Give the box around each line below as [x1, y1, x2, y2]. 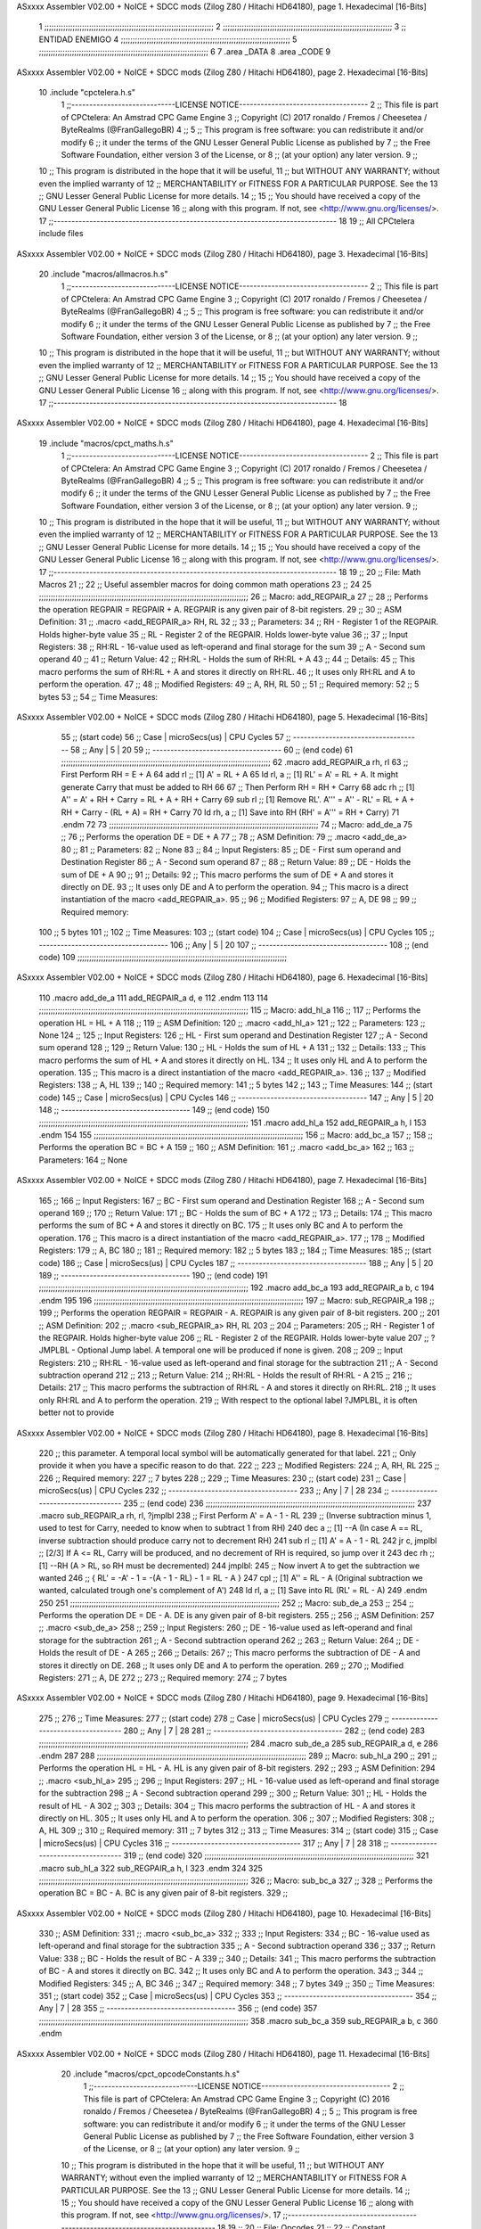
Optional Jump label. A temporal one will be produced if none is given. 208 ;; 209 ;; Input [77, 1345, 404, 1355]
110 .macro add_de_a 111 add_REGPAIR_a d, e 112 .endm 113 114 [38, 992, 269, 1003]
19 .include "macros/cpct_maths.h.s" [38, 438, 174, 448]
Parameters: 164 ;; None [38, 1155, 128, 1165]
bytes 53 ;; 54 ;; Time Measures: [38, 691, 159, 702]
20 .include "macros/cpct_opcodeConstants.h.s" [61, 2069, 240, 2079]
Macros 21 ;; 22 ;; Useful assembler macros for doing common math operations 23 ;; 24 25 [38, 580, 372, 590]
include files [38, 228, 84, 239]
